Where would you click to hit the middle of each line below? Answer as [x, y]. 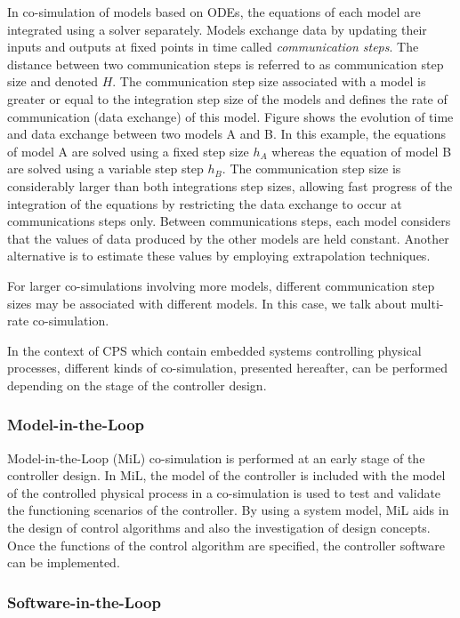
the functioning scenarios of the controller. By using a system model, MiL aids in [228, 510]
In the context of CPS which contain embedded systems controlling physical [214, 350]
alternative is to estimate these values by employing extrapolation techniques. [219, 256]
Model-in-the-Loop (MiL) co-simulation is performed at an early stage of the [216, 457]
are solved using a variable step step [105, 169]
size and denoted [52, 81]
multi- [427, 303]
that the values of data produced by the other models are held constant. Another [228, 238]
